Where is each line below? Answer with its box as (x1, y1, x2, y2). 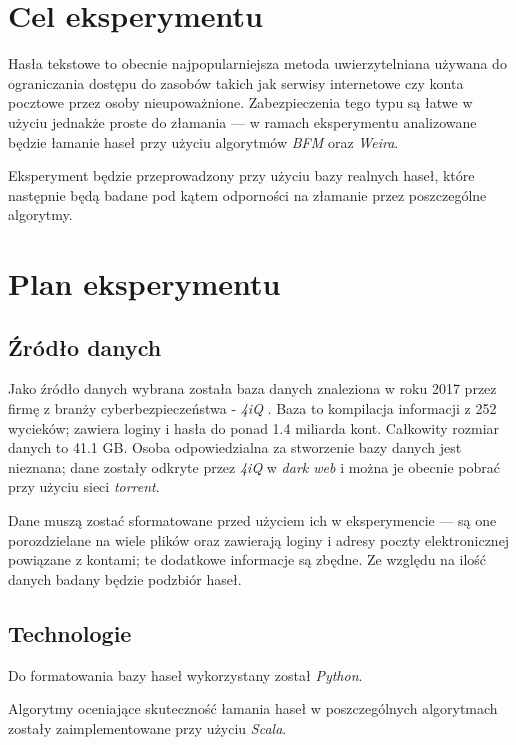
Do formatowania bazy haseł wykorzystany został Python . (8, 664, 363, 685)
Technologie (8, 617, 132, 648)
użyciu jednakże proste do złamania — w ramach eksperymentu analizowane (8, 111, 477, 132)
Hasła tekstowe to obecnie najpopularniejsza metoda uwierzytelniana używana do (8, 53, 507, 74)
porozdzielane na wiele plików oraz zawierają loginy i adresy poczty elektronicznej (8, 529, 510, 550)
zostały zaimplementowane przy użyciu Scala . (8, 717, 287, 738)
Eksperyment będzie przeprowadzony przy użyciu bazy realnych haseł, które (8, 165, 475, 186)
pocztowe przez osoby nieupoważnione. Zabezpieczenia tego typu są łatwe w (8, 92, 473, 113)
